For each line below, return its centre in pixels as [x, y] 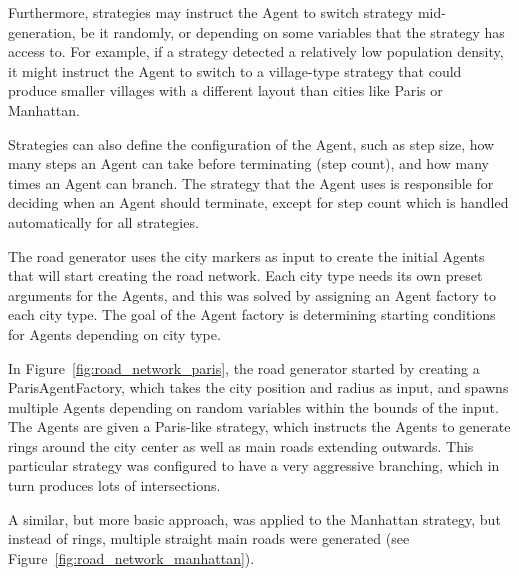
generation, [42, 31]
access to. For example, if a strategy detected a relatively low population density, [256, 51]
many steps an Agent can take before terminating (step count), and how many [248, 163]
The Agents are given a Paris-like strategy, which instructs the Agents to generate [259, 426]
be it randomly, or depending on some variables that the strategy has [292, 31]
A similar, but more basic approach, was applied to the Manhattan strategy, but [254, 518]
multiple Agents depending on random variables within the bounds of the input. [253, 406]
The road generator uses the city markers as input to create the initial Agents [246, 255]
